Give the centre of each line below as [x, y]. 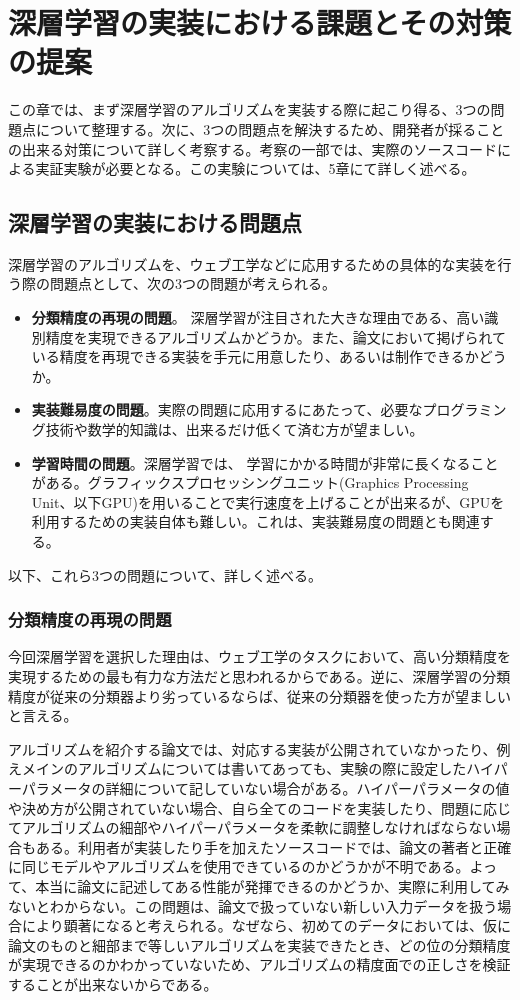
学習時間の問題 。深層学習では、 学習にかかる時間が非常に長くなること [265, 462]
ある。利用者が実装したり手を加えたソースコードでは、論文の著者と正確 [273, 846]
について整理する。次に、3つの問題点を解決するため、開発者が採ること [270, 128]
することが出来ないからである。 [113, 983]
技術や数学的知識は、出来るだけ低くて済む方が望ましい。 [234, 429]
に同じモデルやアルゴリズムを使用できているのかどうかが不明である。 [239, 866]
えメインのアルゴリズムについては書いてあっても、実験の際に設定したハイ [251, 768]
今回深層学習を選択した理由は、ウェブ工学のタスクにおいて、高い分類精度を [259, 656]
